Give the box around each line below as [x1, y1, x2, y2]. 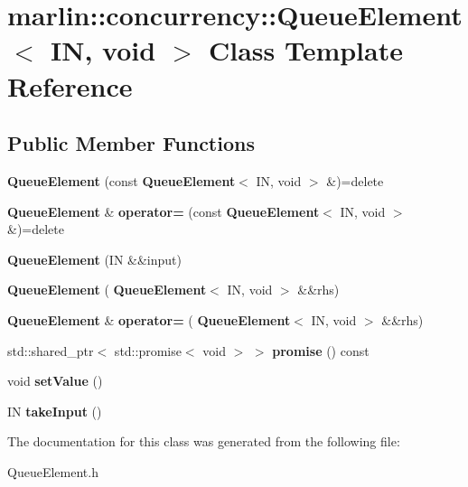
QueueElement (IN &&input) [7, 249, 182, 268]
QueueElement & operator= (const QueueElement [7, 201, 320, 220]
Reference [7, 67, 133, 104]
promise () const [272, 341, 370, 360]
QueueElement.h [7, 462, 98, 481]
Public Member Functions [7, 129, 255, 157]
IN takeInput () [7, 401, 102, 420]
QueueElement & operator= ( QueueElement [7, 310, 291, 329]
